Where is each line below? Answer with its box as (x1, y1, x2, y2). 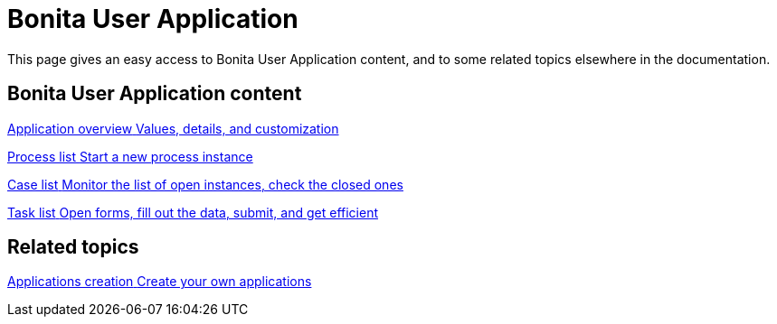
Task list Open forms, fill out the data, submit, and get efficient (7, 204, 378, 220)
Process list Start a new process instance (7, 148, 253, 164)
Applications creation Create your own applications (7, 273, 312, 290)
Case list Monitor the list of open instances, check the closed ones (7, 176, 403, 192)
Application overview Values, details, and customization (7, 120, 339, 136)
